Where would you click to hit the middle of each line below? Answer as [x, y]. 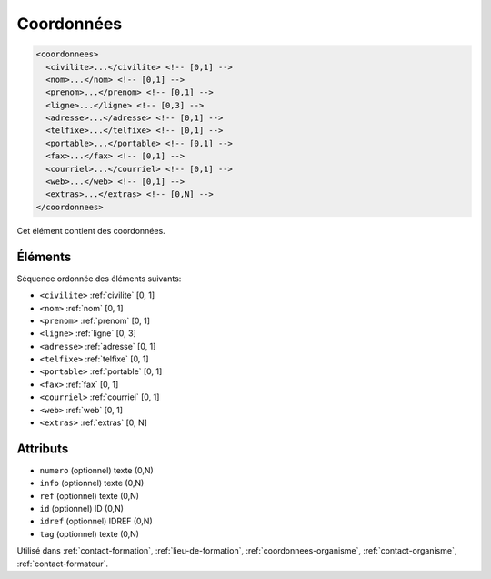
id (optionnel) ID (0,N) [82, 509]
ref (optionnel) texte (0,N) [90, 495]
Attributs [43, 448]
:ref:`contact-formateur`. [63, 564]
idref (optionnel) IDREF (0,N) [96, 521]
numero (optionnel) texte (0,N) [96, 470]
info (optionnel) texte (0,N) [92, 483]
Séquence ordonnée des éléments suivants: [99, 279]
